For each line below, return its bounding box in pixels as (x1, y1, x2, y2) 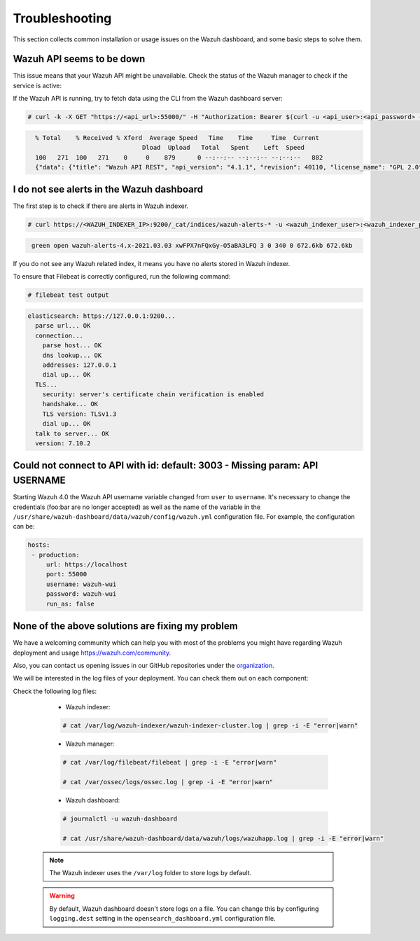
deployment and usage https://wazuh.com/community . (13, 648, 171, 657)
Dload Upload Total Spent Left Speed (141, 144, 304, 152)
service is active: (13, 81, 62, 90)
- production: (31, 550, 80, 559)
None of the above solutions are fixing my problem (13, 620, 238, 632)
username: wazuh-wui (45, 580, 117, 588)
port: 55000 (45, 571, 87, 578)
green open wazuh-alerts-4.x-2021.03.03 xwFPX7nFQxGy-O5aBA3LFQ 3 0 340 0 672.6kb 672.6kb (31, 242, 353, 250)
